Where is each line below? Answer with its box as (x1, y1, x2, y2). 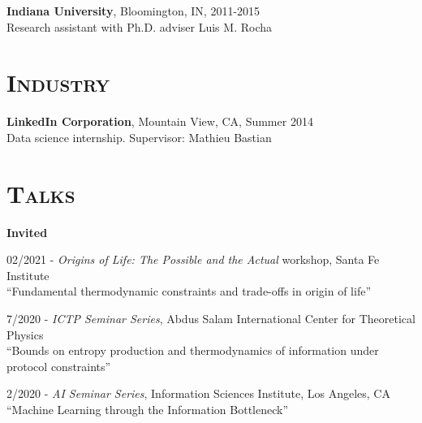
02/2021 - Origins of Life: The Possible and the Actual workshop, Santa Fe (6, 251, 380, 268)
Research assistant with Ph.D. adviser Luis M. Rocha (6, 18, 272, 35)
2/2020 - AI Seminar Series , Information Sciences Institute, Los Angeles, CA (6, 385, 390, 402)
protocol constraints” (6, 357, 111, 374)
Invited (6, 223, 48, 240)
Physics (6, 326, 44, 343)
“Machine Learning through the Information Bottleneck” (6, 400, 289, 417)
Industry (6, 66, 110, 99)
